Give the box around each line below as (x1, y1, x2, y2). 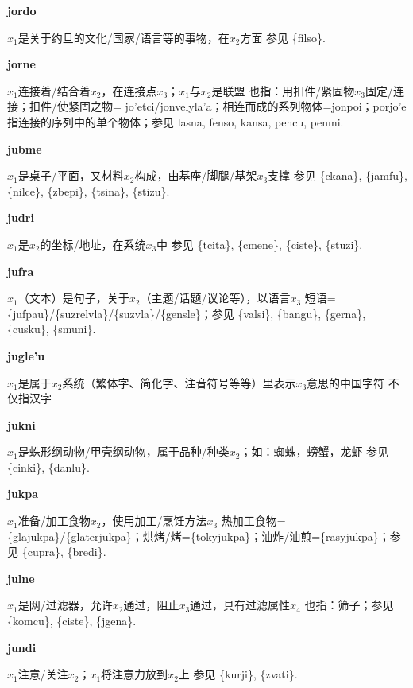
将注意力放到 (101, 666, 168, 682)
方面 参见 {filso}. (240, 29, 326, 45)
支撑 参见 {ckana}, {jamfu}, (268, 167, 407, 184)
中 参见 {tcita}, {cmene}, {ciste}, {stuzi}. (156, 235, 363, 252)
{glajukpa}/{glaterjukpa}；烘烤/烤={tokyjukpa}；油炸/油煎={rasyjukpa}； (7, 527, 390, 544)
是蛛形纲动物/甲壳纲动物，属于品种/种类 (17, 443, 230, 460)
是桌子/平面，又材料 (17, 167, 124, 184)
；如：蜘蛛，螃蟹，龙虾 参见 (240, 443, 389, 460)
